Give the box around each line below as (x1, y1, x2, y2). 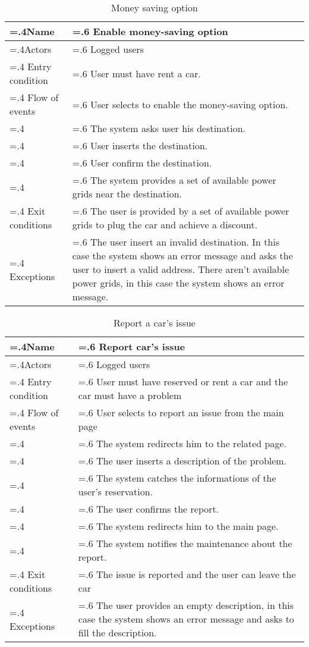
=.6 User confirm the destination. (72, 156, 212, 169)
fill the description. (78, 626, 157, 639)
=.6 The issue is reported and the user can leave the (78, 567, 296, 581)
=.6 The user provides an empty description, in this (78, 598, 294, 612)
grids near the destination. (72, 187, 182, 200)
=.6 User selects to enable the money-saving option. (72, 97, 288, 111)
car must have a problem (78, 388, 182, 402)
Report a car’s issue (113, 316, 196, 329)
